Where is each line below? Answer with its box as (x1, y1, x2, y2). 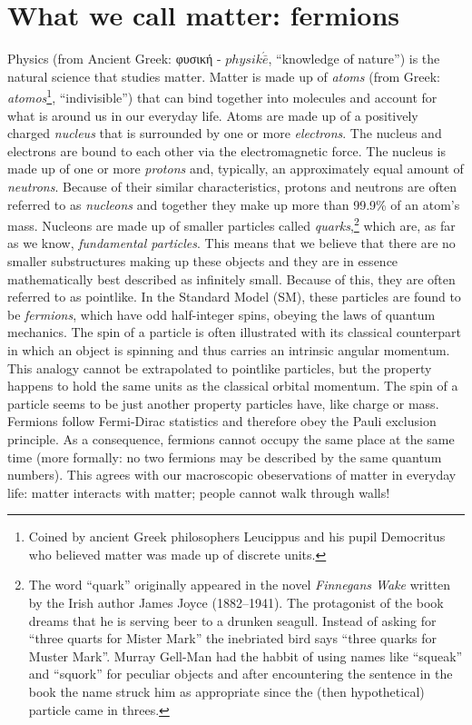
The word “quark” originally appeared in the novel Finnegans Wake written (28, 575, 451, 594)
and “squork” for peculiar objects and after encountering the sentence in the (28, 664, 453, 683)
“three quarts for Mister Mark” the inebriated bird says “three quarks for (28, 629, 437, 648)
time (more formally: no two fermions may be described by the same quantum (7, 447, 442, 466)
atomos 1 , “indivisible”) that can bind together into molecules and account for (7, 85, 438, 106)
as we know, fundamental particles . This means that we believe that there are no (7, 233, 456, 253)
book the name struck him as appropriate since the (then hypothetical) (28, 682, 425, 701)
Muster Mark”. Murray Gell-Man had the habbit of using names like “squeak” (28, 646, 463, 665)
